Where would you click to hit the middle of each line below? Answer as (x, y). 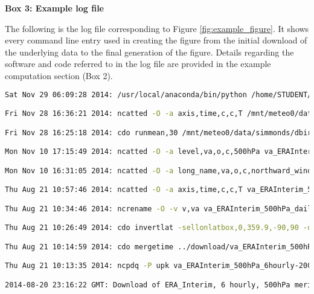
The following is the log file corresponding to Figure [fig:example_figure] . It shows (157, 28)
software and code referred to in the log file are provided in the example (138, 64)
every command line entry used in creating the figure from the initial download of (156, 40)
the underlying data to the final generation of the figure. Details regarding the (149, 52)
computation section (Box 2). (59, 75)
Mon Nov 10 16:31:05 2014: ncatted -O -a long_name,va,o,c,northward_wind (159, 171)
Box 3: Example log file (54, 8)
